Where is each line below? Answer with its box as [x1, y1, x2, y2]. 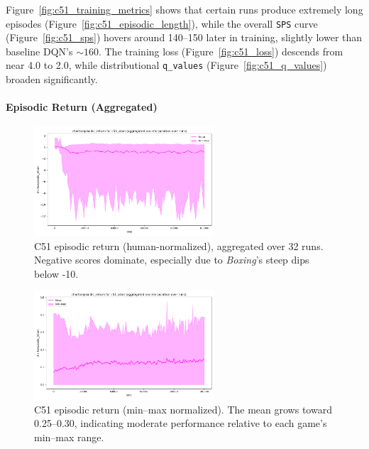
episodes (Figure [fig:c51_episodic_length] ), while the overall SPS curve [6, 16, 318, 31]
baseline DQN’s [6, 43, 73, 58]
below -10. [34, 266, 79, 281]
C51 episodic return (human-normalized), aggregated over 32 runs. [34, 238, 324, 253]
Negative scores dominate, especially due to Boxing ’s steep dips [34, 252, 309, 267]
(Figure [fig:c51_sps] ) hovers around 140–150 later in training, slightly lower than [6, 30, 363, 45]
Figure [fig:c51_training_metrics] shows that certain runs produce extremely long [6, 2, 363, 16]
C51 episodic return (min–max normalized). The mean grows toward [34, 401, 332, 416]
